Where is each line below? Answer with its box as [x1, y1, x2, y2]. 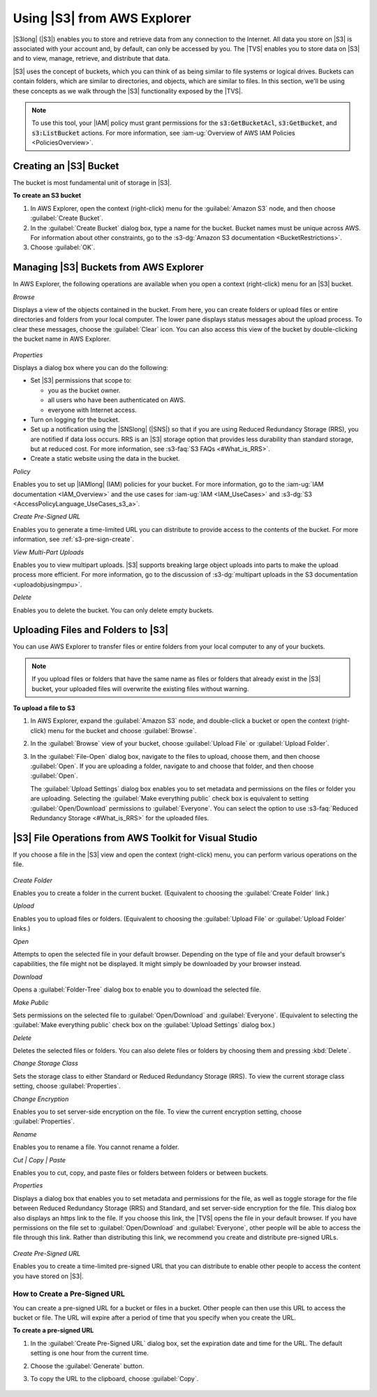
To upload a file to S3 [13, 704, 75, 712]
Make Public [13, 998, 49, 1007]
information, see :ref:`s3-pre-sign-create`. [13, 535, 134, 544]
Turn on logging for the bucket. [30, 415, 120, 424]
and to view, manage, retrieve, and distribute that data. [13, 54, 170, 63]
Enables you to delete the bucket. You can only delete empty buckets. [13, 606, 214, 614]
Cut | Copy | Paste [13, 1155, 66, 1164]
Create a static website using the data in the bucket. [30, 454, 181, 463]
